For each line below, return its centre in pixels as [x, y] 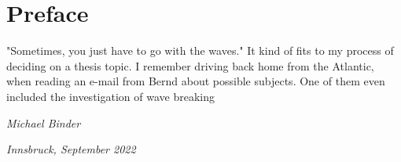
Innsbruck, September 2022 [71, 149]
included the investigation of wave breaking [110, 96]
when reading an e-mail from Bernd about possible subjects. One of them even [196, 81]
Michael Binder [44, 122]
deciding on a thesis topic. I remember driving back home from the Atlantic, [190, 65]
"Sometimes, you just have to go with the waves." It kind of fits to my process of [200, 50]
